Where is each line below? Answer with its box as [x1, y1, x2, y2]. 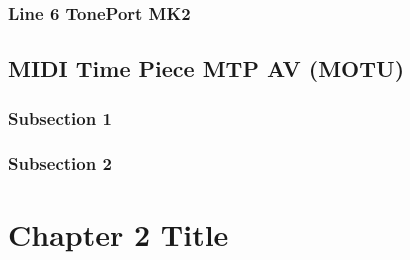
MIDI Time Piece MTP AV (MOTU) [8, 53, 405, 84]
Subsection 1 [8, 105, 112, 130]
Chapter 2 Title [8, 213, 229, 254]
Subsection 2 [8, 151, 112, 176]
